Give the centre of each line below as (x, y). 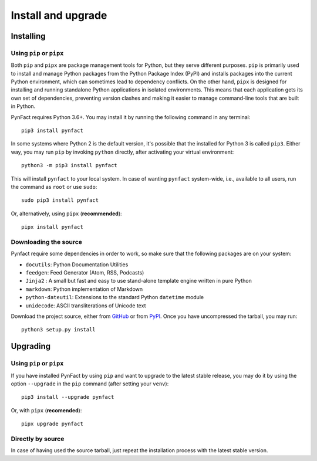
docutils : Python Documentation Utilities (77, 265)
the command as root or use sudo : (54, 187)
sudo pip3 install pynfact (60, 200)
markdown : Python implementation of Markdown (84, 289)
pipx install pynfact (52, 227)
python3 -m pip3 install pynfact (69, 165)
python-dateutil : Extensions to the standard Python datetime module (115, 297)
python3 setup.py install (59, 330)
